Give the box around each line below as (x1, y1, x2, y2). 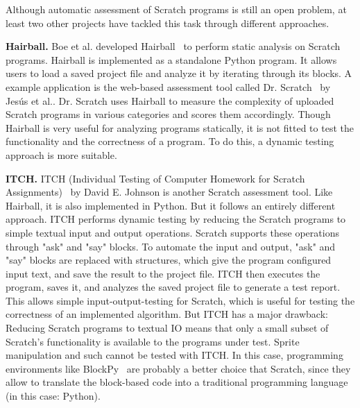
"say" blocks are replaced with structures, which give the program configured (6, 253, 332, 267)
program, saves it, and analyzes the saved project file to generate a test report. (6, 280, 341, 294)
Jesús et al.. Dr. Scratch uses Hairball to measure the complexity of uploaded (6, 93, 334, 108)
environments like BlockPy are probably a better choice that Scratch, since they (6, 361, 351, 375)
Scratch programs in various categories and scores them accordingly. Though (6, 107, 331, 121)
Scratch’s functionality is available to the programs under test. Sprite (6, 334, 300, 348)
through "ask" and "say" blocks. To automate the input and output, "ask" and (6, 239, 336, 253)
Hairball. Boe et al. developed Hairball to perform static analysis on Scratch (6, 39, 341, 53)
